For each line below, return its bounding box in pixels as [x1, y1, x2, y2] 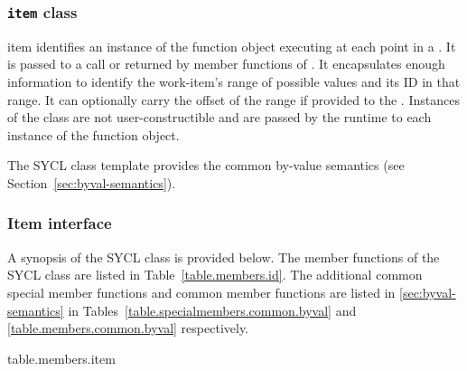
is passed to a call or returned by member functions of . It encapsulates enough [7, 54, 445, 73]
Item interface [7, 212, 112, 234]
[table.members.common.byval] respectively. [7, 319, 249, 338]
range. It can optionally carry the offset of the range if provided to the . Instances [7, 90, 460, 109]
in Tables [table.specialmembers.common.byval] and [68, 300, 357, 319]
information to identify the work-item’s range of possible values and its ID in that [7, 71, 461, 90]
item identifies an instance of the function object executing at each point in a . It [7, 36, 456, 55]
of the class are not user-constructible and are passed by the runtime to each [7, 108, 432, 127]
